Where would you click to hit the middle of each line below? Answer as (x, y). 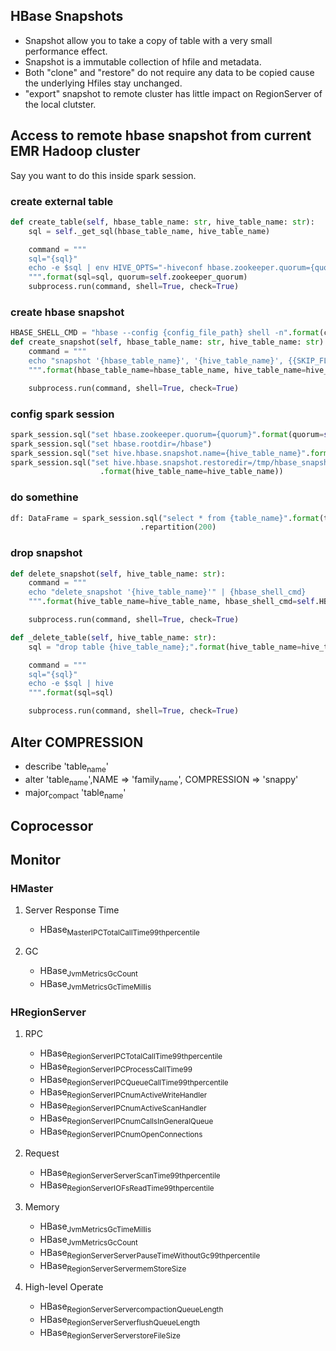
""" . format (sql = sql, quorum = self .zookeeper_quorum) (138, 277)
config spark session (62, 414)
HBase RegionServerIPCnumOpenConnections (121, 1132)
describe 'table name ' (66, 767)
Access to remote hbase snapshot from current (161, 135)
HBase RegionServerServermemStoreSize (113, 1266)
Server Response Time (72, 910)
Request (42, 1153)
